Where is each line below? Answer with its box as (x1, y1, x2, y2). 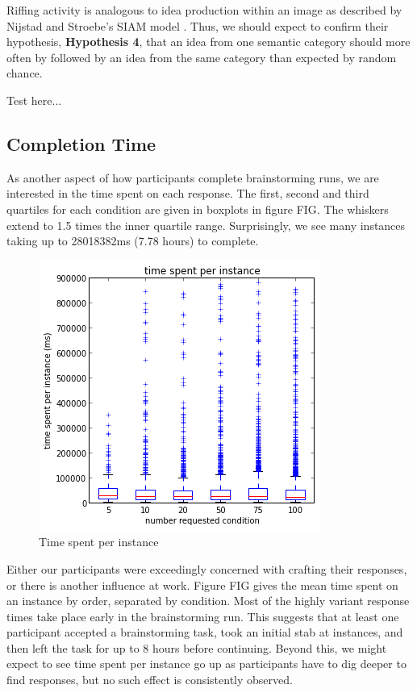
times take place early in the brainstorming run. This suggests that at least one (6, 607, 399, 624)
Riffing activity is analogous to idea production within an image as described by (6, 2, 402, 18)
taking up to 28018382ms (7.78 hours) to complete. (6, 232, 259, 249)
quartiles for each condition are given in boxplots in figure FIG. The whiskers (6, 200, 389, 217)
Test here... (6, 91, 62, 108)
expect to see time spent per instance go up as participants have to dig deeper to (6, 655, 407, 672)
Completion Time (6, 131, 156, 156)
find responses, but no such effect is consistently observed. (6, 671, 293, 688)
